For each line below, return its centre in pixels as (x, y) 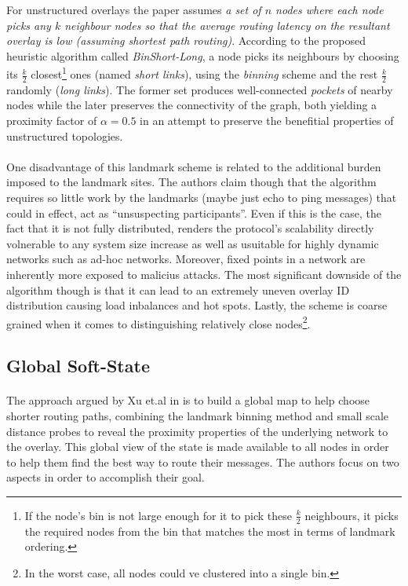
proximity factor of (52, 121)
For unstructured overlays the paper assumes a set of (134, 9)
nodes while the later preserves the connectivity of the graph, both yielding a (192, 105)
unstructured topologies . (65, 136)
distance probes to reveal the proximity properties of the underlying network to (197, 431)
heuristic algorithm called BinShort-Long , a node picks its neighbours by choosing (203, 55)
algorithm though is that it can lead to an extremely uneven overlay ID (178, 289)
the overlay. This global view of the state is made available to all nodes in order (198, 447)
